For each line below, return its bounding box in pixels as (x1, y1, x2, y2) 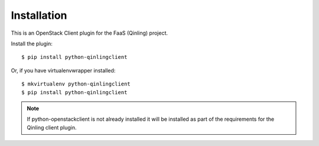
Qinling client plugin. (27, 124, 77, 131)
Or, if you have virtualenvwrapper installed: (11, 67, 116, 74)
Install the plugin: (11, 40, 53, 47)
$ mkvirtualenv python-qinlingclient (21, 81, 131, 88)
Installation (11, 9, 67, 22)
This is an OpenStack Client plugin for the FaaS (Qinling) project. (11, 29, 168, 36)
